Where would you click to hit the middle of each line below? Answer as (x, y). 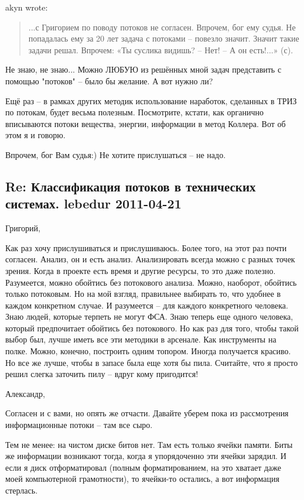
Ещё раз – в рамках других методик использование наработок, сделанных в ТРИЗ (151, 100)
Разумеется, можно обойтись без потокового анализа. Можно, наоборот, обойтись (151, 282)
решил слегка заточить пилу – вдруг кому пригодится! (102, 374)
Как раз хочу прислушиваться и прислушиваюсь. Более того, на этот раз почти (146, 247)
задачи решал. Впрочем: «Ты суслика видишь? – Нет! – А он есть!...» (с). (161, 49)
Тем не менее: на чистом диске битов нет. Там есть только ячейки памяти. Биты (149, 444)
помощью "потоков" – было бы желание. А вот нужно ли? (109, 81)
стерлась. (22, 490)
